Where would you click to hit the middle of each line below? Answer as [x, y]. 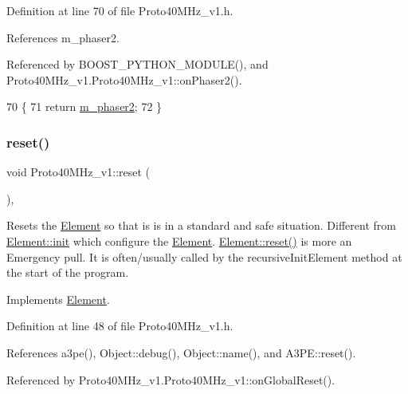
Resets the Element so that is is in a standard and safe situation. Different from [201, 225]
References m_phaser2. [63, 37]
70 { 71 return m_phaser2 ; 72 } [84, 106]
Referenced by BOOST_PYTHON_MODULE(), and [137, 64]
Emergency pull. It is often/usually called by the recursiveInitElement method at [204, 256]
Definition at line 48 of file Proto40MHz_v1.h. [120, 326]
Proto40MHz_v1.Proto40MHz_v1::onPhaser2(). [124, 79]
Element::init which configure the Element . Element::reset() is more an [179, 240]
